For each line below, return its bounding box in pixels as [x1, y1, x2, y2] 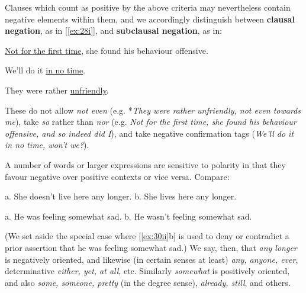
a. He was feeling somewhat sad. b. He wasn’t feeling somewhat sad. [5, 210, 252, 222]
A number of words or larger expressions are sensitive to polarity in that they [5, 158, 286, 170]
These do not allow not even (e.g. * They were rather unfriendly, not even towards [5, 104, 301, 116]
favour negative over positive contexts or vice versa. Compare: [5, 170, 230, 182]
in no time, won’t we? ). [5, 139, 89, 151]
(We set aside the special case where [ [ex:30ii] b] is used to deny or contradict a [5, 230, 289, 242]
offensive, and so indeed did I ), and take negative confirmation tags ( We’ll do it [5, 127, 294, 139]
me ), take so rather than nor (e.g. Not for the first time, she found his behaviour [5, 115, 297, 128]
